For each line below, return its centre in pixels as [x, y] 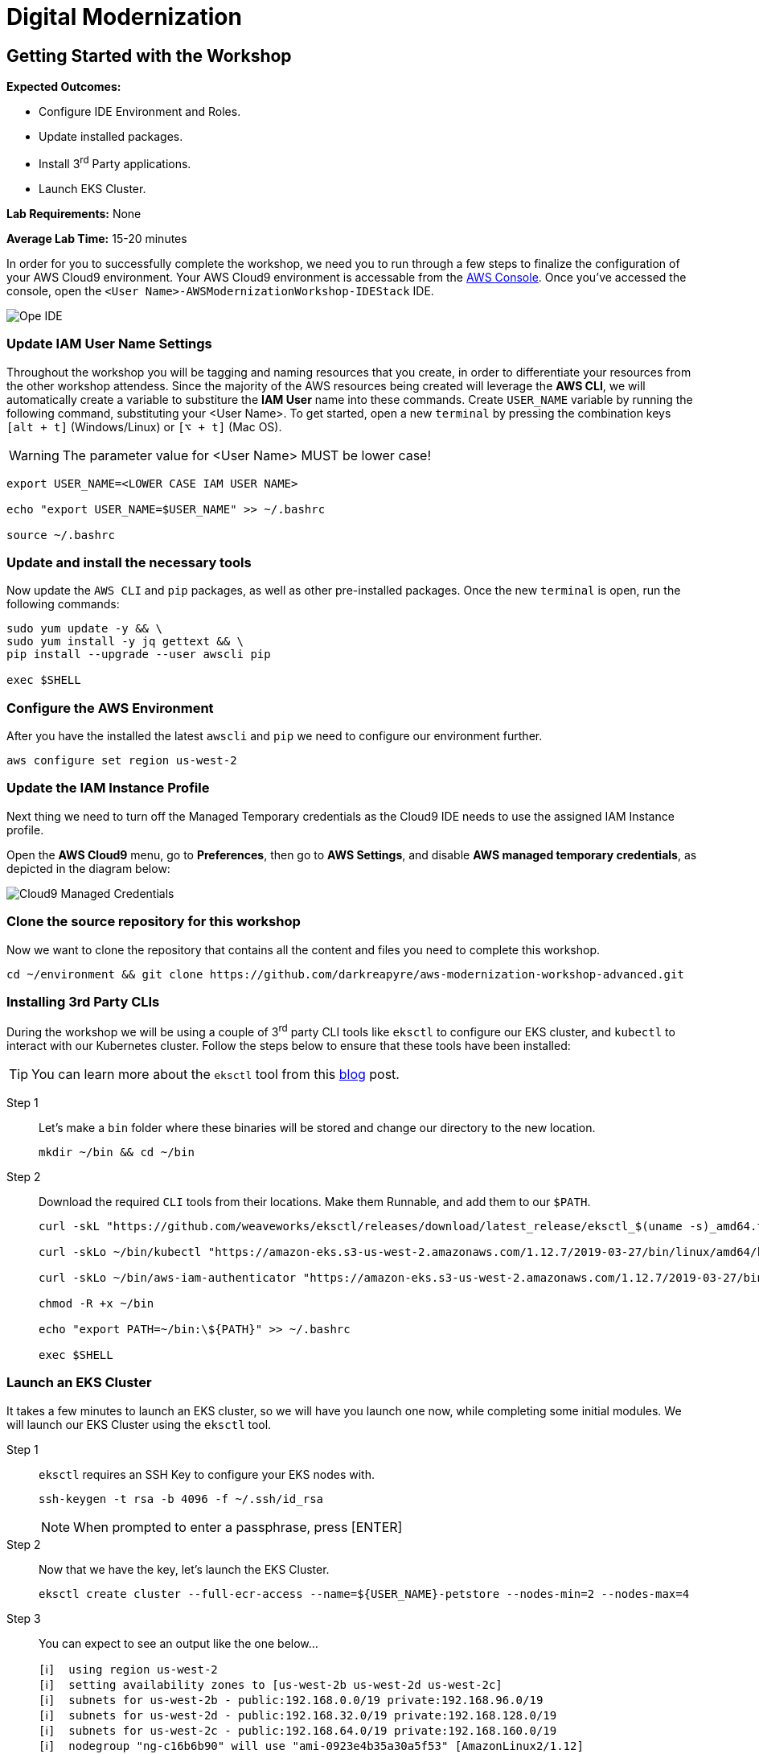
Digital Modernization [124, 17]
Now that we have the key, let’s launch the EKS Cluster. [184, 1569]
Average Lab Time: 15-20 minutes [97, 238]
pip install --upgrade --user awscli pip [139, 655]
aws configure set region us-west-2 [122, 761]
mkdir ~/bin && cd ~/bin [117, 1152]
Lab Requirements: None [74, 213]
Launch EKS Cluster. [92, 188]
